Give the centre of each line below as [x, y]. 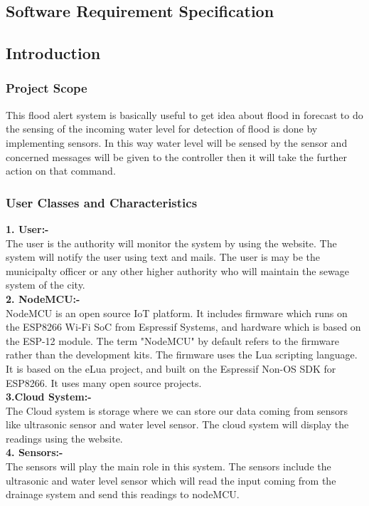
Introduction [53, 53]
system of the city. [46, 285]
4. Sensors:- [34, 452]
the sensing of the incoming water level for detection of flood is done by [162, 129]
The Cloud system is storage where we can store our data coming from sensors [177, 410]
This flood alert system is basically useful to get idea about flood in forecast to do [184, 114]
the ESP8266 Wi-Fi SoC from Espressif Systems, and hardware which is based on [183, 327]
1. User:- [27, 228]
